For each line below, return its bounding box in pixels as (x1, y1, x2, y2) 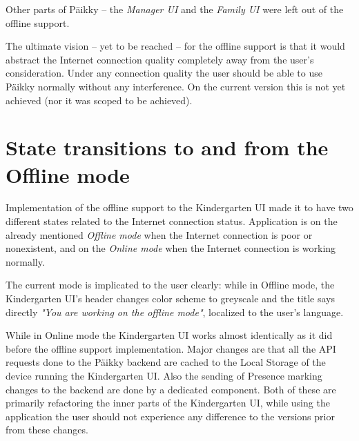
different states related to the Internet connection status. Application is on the (6, 214, 338, 228)
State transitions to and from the (6, 133, 329, 161)
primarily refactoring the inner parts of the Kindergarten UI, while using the (6, 395, 330, 410)
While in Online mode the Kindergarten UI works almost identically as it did (6, 328, 333, 342)
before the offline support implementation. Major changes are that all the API (6, 341, 336, 355)
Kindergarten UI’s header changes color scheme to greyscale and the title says (6, 291, 335, 306)
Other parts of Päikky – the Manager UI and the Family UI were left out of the (6, 2, 344, 16)
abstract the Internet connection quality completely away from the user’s (6, 52, 314, 66)
